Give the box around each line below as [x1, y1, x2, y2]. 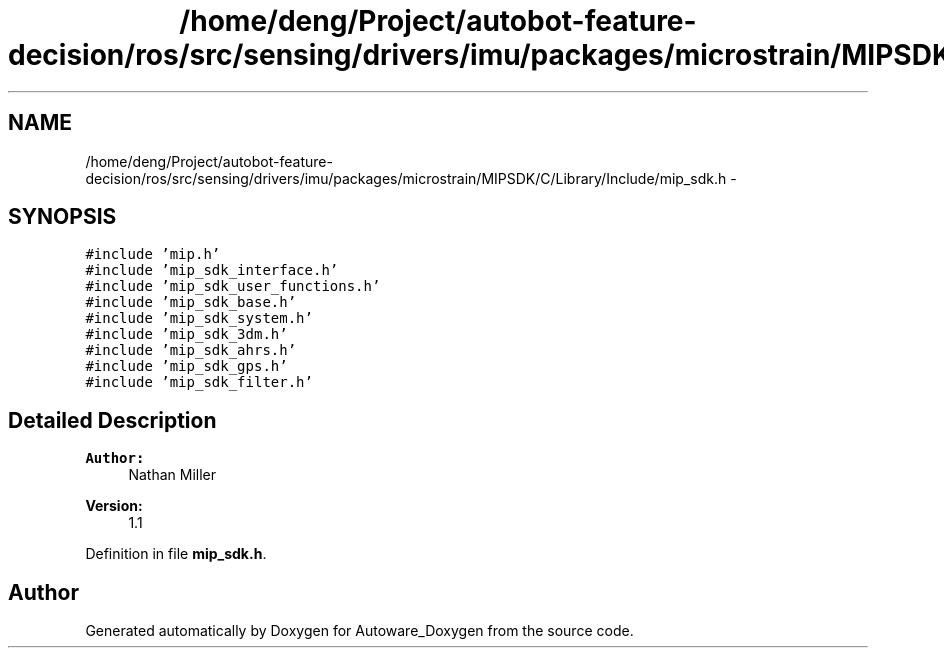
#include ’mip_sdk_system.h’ [85, 310, 313, 327]
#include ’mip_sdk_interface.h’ [85, 262, 339, 279]
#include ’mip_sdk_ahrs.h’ [85, 342, 297, 359]
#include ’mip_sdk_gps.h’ [85, 358, 288, 375]
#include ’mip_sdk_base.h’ [85, 294, 297, 311]
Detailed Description [8, 407, 217, 433]
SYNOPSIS [8, 204, 117, 230]
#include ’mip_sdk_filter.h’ [85, 374, 313, 391]
